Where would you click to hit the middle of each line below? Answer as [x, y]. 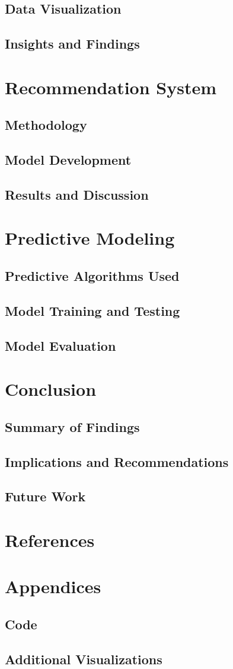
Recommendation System [111, 87]
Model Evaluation [60, 345]
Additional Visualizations [84, 659]
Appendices [53, 586]
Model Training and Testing [92, 310]
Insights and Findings [72, 44]
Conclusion [51, 389]
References [50, 540]
